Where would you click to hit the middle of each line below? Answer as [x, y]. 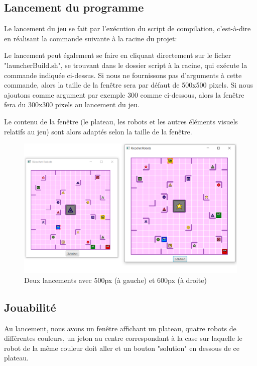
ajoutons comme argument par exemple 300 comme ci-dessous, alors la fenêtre [124, 94]
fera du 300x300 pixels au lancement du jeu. [72, 104]
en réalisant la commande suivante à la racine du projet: [91, 38]
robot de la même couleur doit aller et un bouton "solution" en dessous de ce [122, 348]
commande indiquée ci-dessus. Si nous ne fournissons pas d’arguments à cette [123, 75]
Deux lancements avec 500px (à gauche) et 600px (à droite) [115, 280]
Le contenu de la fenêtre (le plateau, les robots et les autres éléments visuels [121, 121]
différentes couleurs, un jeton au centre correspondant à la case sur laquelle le [123, 338]
